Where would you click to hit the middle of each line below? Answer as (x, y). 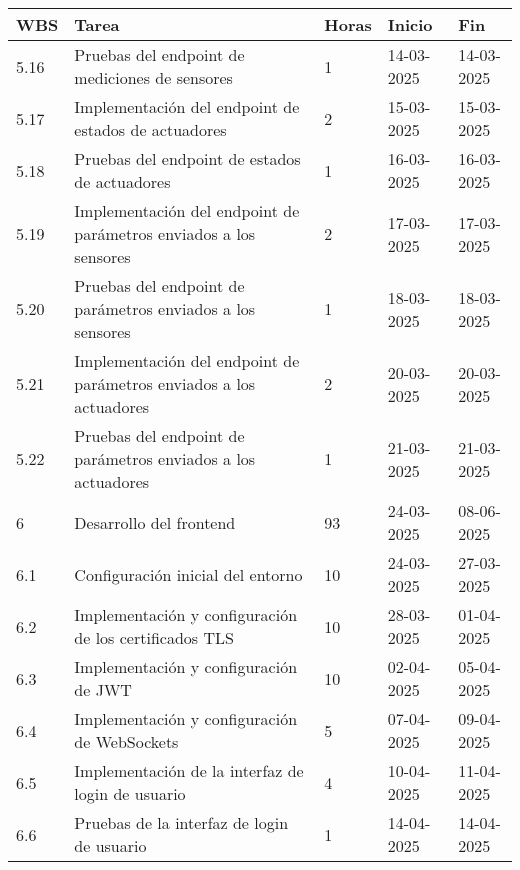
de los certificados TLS (154, 637)
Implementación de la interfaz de (189, 770)
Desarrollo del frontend (155, 522)
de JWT (103, 689)
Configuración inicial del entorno (188, 574)
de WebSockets (126, 741)
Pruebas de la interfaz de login (181, 822)
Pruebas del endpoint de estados (187, 158)
